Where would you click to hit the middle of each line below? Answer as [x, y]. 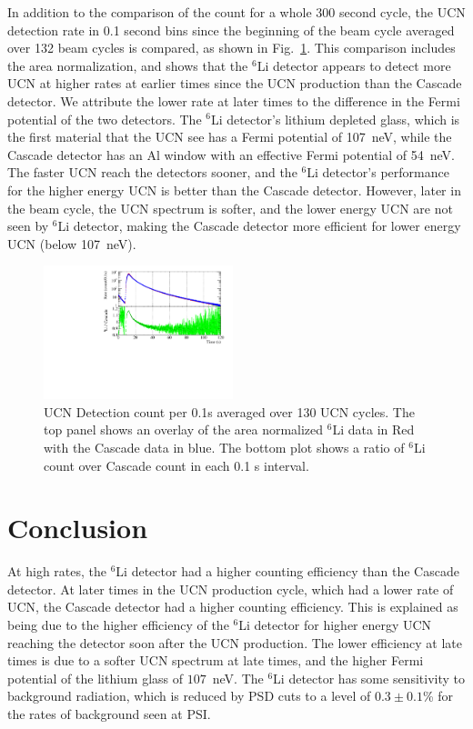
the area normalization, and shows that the [128, 65]
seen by [28, 226]
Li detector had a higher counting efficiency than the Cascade [287, 571]
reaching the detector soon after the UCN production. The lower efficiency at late [235, 642]
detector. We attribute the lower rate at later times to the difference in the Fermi [234, 100]
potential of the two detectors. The [105, 119]
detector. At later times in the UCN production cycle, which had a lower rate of [231, 589]
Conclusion [78, 528]
